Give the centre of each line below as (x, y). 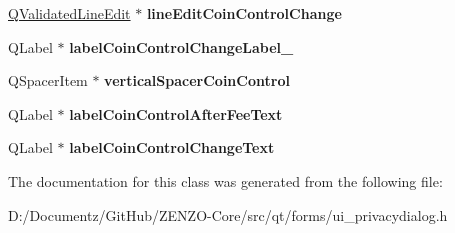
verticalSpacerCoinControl (197, 80)
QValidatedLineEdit (69, 13)
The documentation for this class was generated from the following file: (225, 180)
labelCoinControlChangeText (172, 147)
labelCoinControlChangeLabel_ (181, 46)
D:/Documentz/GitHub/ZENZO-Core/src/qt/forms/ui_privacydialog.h (228, 214)
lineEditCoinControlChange (244, 13)
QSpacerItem (48, 80)
